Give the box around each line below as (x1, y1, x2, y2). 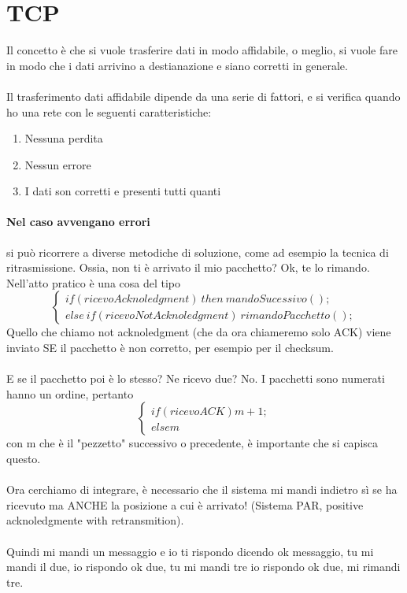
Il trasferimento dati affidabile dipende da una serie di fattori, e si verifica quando (6, 87, 401, 104)
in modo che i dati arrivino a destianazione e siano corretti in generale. (6, 57, 348, 73)
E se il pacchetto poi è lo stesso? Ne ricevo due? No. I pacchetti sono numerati (6, 370, 385, 387)
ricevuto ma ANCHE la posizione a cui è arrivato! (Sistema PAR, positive (6, 496, 364, 513)
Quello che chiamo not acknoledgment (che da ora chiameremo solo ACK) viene (6, 324, 391, 340)
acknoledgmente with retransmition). (6, 512, 184, 528)
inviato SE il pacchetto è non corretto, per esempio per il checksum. (6, 339, 334, 356)
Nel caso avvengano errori (6, 213, 150, 230)
